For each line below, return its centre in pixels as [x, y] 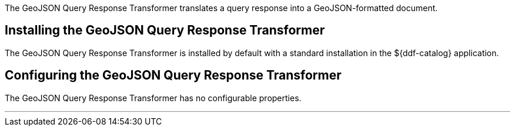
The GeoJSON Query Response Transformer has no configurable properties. [153, 98]
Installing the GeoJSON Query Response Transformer [165, 30]
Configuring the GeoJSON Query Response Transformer [173, 75]
